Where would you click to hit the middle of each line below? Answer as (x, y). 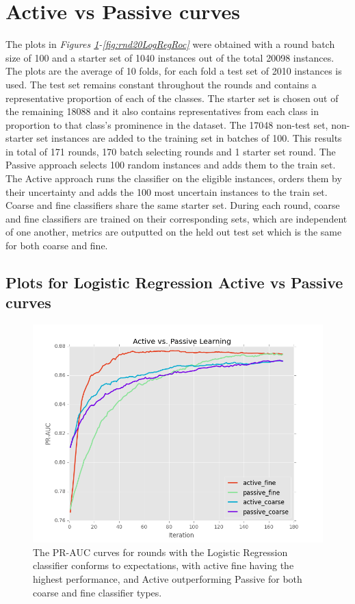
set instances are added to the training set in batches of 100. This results (189, 138)
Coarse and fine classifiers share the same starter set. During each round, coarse (173, 205)
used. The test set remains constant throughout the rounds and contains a (161, 84)
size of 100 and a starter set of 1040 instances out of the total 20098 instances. (170, 57)
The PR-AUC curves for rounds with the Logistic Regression (160, 552)
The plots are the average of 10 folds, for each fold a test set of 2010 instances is (174, 71)
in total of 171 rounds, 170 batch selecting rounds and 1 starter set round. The (171, 151)
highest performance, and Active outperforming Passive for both (168, 579)
